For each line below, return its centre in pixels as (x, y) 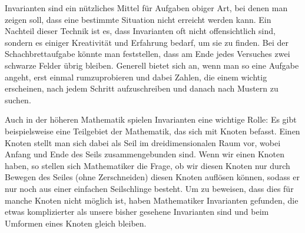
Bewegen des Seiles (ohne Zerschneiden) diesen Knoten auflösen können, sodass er (152, 177)
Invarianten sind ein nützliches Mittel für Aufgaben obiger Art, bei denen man (146, 8)
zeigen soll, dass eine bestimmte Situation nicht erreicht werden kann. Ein (138, 19)
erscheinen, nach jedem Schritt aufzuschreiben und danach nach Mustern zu (142, 88)
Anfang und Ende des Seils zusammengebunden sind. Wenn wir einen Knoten (145, 154)
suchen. (18, 99)
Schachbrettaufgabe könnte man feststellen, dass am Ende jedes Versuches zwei (147, 54)
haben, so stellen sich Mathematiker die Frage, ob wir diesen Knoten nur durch (147, 165)
